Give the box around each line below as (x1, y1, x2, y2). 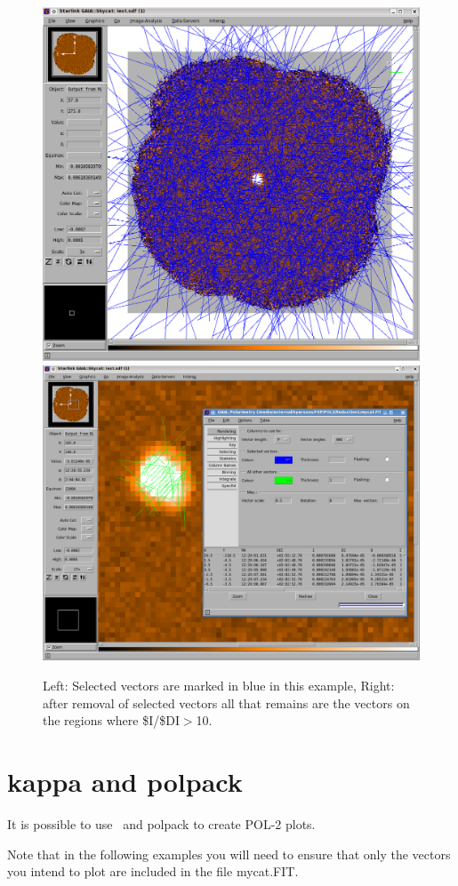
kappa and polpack (7, 762, 243, 799)
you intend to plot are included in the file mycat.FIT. (7, 862, 299, 881)
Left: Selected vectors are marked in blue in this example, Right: (43, 676, 395, 694)
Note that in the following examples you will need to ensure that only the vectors (7, 844, 451, 863)
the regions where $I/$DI (43, 711, 180, 730)
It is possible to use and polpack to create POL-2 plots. (7, 814, 316, 833)
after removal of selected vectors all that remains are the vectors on (43, 693, 410, 712)
